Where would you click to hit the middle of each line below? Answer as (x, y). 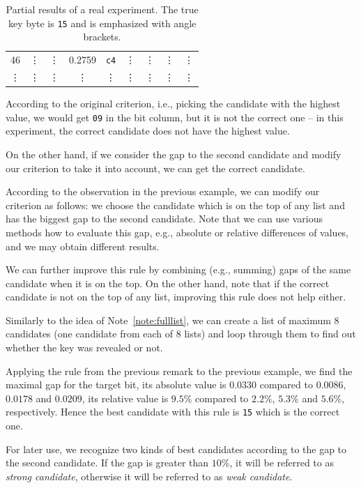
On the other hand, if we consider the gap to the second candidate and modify (174, 154)
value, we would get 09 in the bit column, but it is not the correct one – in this (175, 117)
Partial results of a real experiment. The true (102, 9)
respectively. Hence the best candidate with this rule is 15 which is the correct (173, 412)
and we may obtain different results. (83, 246)
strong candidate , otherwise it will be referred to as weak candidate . (149, 476)
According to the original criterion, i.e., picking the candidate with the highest (173, 104)
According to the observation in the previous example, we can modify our (163, 191)
